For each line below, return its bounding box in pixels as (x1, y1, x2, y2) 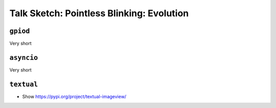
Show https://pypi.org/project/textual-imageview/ (22, 93, 127, 99)
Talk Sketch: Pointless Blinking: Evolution (9, 8, 189, 19)
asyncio (9, 53, 38, 62)
